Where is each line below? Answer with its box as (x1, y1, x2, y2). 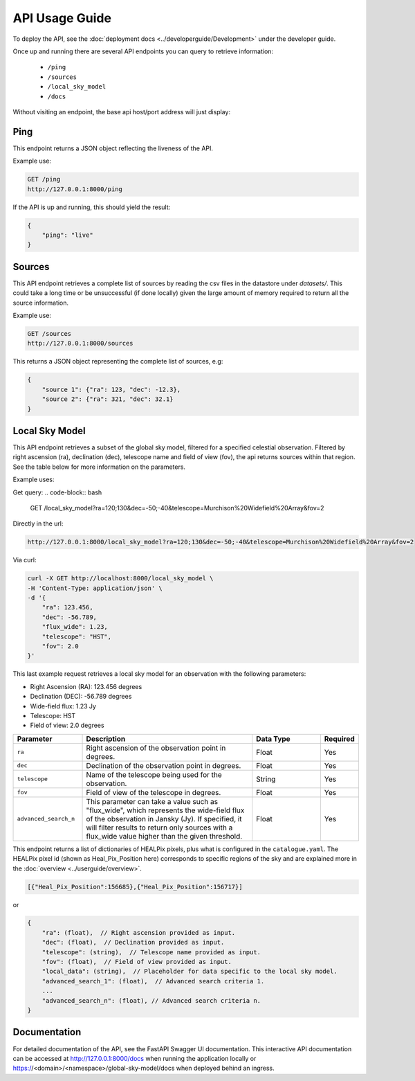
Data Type (256, 734, 290, 744)
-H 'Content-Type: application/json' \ (27, 584, 163, 592)
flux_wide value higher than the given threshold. (86, 831, 243, 841)
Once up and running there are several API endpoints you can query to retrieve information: (12, 47, 273, 55)
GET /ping (27, 175, 61, 184)
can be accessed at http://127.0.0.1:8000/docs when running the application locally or (12, 1054, 257, 1062)
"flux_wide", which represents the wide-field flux (86, 805, 245, 815)
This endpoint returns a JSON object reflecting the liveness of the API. (12, 144, 214, 152)
